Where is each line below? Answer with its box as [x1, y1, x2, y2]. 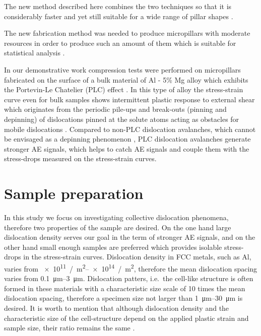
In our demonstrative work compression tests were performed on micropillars [4, 64, 241, 75]
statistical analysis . [4, 47, 65, 58]
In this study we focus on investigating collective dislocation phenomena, [4, 212, 229, 223]
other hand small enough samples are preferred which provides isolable [4, 241, 222, 252]
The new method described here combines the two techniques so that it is [4, 1, 232, 11]
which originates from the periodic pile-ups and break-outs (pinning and [4, 104, 227, 114]
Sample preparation [4, 183, 144, 204]
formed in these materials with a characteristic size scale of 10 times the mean [4, 283, 245, 293]
